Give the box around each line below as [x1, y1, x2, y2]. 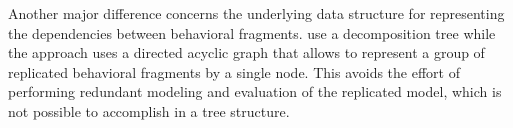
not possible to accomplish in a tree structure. [8, 100, 290, 121]
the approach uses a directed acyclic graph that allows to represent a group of [8, 42, 485, 63]
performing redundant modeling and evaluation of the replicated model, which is [8, 81, 502, 102]
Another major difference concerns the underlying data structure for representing [8, 3, 505, 23]
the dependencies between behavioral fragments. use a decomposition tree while [8, 22, 496, 43]
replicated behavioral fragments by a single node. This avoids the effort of [8, 61, 460, 82]
